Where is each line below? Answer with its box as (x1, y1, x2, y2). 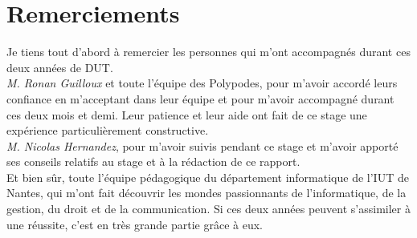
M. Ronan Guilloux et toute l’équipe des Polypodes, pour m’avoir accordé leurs (6, 75, 398, 91)
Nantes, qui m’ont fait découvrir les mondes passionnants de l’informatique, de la (6, 184, 407, 201)
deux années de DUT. (6, 58, 113, 75)
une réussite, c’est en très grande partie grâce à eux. (6, 216, 263, 232)
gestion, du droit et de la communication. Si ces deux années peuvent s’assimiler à (6, 200, 411, 217)
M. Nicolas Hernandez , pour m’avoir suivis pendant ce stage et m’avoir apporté (6, 137, 399, 154)
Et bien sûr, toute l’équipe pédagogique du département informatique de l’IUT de (6, 168, 409, 185)
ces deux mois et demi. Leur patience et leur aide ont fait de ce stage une (6, 106, 367, 123)
